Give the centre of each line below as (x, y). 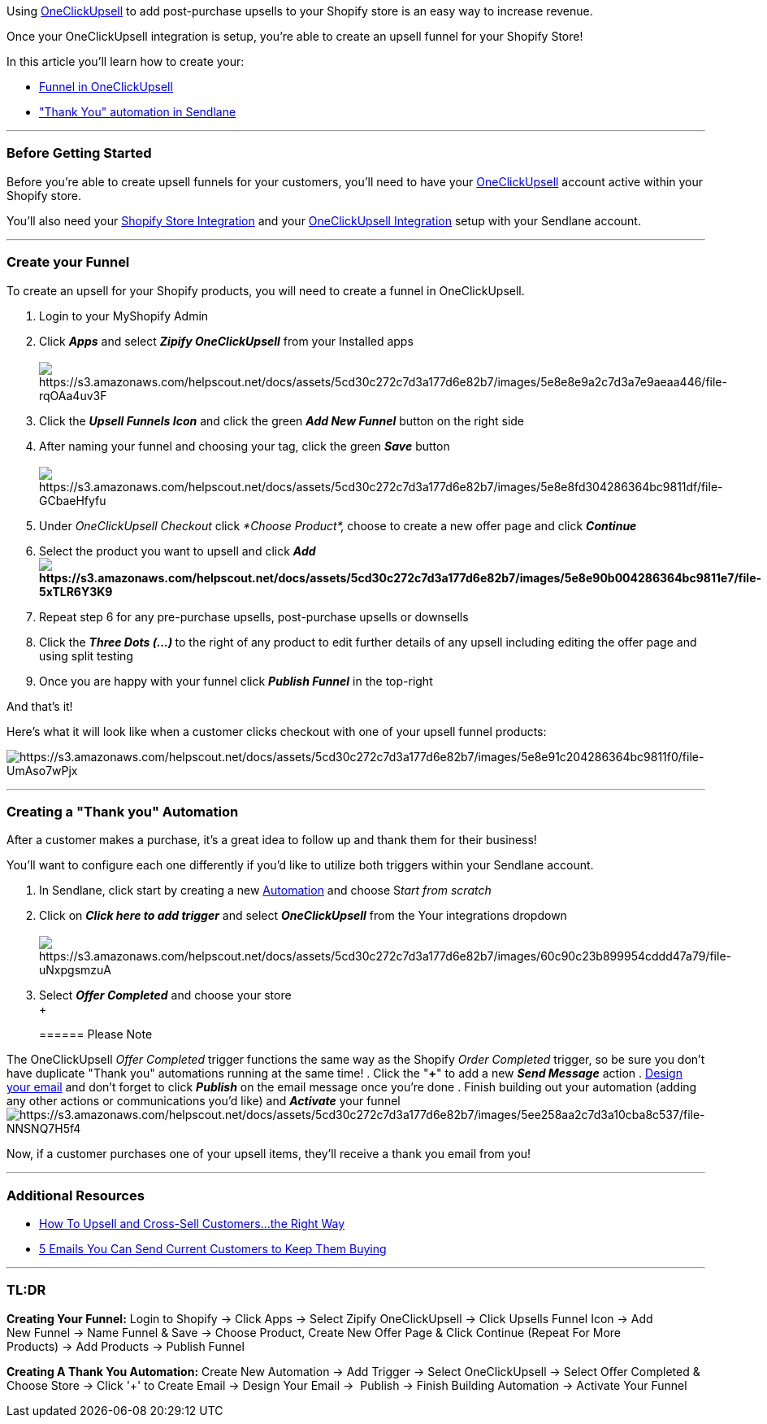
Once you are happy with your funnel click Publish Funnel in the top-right (236, 681)
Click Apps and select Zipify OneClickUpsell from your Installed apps (226, 341)
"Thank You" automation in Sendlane (138, 112)
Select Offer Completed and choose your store (165, 995)
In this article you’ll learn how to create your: (126, 61)
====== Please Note (96, 1034)
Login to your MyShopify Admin (124, 316)
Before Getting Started (79, 153)
